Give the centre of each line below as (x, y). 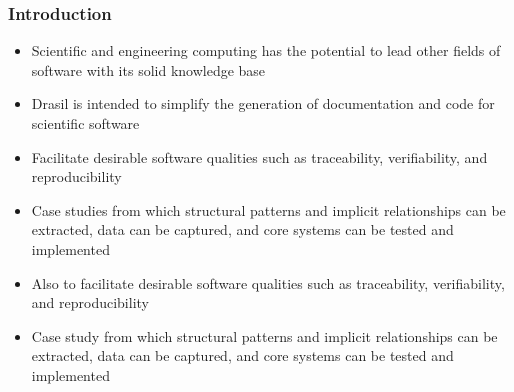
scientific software (85, 123)
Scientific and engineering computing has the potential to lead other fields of (266, 50)
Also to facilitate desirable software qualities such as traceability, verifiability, (268, 282)
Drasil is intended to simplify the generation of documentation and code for (263, 103)
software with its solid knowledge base (148, 69)
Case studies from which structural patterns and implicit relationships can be (268, 209)
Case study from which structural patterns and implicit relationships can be (264, 335)
